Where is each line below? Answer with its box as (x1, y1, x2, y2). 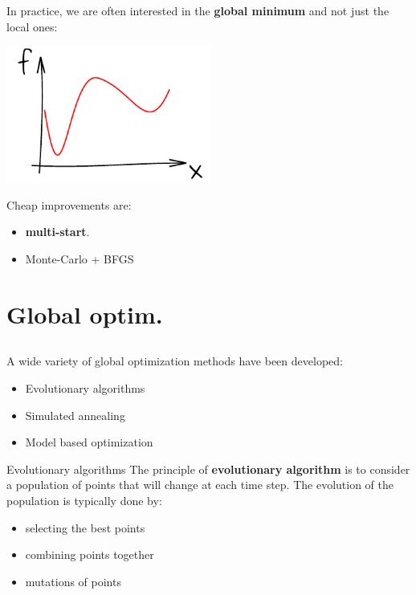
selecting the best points (25, 519, 145, 536)
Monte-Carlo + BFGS (25, 251, 134, 267)
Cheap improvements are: (6, 196, 132, 213)
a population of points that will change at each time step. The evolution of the (6, 476, 394, 493)
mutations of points (25, 573, 121, 589)
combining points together (25, 546, 154, 563)
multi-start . (25, 223, 90, 240)
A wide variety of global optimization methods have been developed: (6, 353, 343, 369)
